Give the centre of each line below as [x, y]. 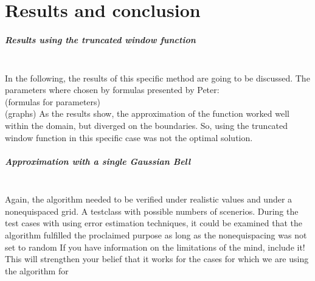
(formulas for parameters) [53, 101]
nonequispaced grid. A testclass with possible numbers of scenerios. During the [152, 211]
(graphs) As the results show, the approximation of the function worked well [147, 113]
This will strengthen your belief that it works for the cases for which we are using [157, 259]
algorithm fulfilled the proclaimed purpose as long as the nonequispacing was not [156, 235]
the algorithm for [37, 270]
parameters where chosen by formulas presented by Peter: [112, 90]
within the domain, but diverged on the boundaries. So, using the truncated [147, 125]
